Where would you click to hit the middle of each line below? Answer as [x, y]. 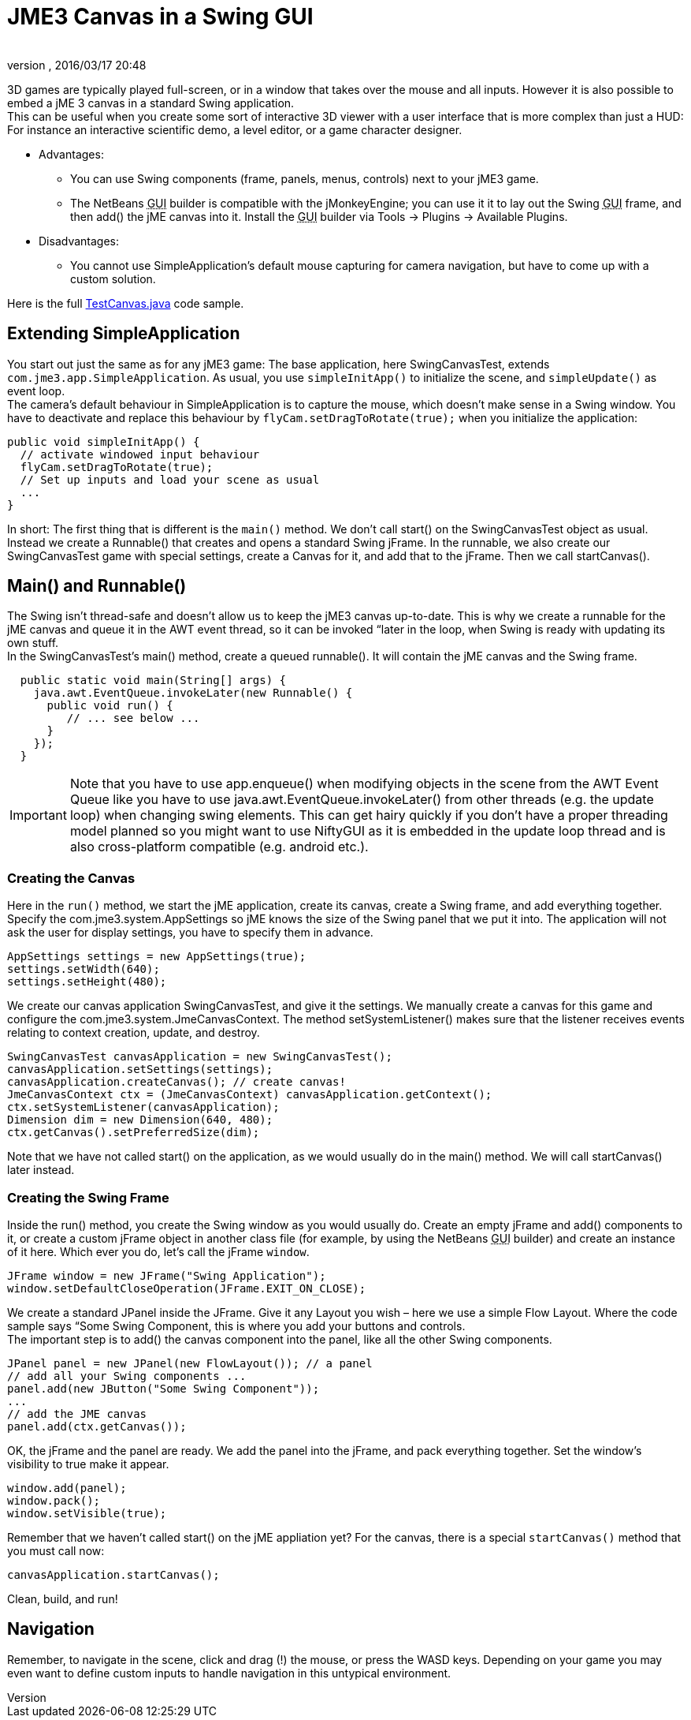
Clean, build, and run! [63, 1598]
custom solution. [113, 279]
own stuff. [33, 643]
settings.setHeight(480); [87, 982]
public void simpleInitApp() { [104, 441]
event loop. [36, 391]
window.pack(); [54, 1500]
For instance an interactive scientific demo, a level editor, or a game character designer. [235, 129]
